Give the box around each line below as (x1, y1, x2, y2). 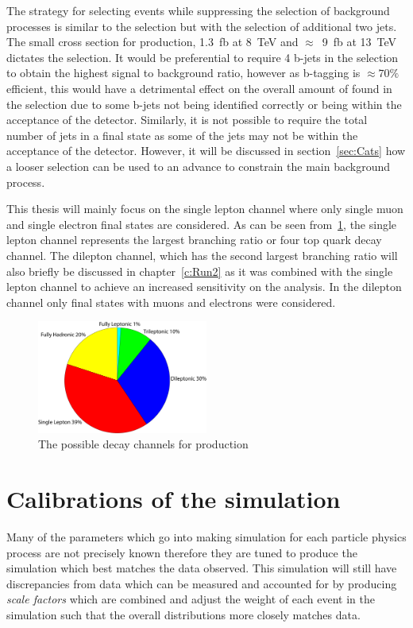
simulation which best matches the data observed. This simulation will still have (6, 560, 397, 576)
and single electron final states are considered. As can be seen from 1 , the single (6, 215, 397, 232)
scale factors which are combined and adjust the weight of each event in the (6, 591, 375, 607)
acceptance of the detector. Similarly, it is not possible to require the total (6, 111, 368, 128)
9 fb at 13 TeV (322, 33, 397, 50)
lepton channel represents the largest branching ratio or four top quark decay (6, 231, 382, 248)
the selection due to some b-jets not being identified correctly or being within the (6, 95, 402, 112)
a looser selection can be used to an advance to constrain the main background (6, 157, 391, 174)
